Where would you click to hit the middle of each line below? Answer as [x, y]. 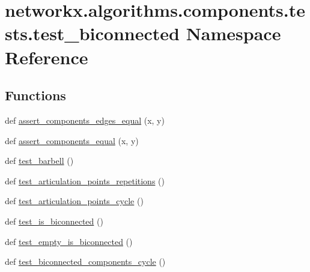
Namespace [233, 33]
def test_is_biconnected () [54, 221]
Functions [35, 95]
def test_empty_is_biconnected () [69, 241]
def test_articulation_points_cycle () [74, 201]
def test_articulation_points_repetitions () [85, 180]
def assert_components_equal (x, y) [72, 140]
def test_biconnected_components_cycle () [85, 261]
